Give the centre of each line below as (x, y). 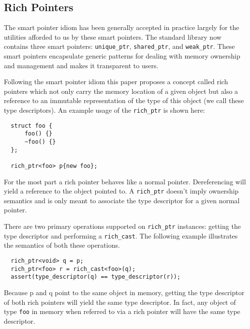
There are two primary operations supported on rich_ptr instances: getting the (122, 226)
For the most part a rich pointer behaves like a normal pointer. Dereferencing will (125, 181)
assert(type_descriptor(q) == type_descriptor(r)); (96, 277)
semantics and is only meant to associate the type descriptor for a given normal (122, 200)
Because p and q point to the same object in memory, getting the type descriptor (124, 292)
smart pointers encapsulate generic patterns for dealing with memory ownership (122, 56)
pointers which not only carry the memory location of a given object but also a (121, 91)
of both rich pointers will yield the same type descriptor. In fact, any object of (120, 302)
